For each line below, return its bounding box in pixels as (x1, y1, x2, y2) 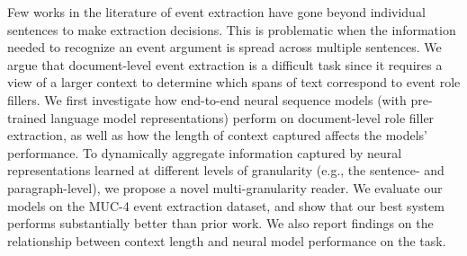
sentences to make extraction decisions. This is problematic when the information (7, 20, 456, 39)
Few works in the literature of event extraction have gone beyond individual (7, 3, 426, 21)
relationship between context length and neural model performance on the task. (7, 231, 446, 250)
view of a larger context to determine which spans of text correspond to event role (7, 73, 461, 92)
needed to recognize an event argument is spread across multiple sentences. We (7, 38, 442, 57)
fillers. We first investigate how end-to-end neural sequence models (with (7, 90, 407, 109)
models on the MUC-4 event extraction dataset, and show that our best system (7, 196, 445, 215)
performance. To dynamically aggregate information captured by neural (7, 143, 402, 162)
